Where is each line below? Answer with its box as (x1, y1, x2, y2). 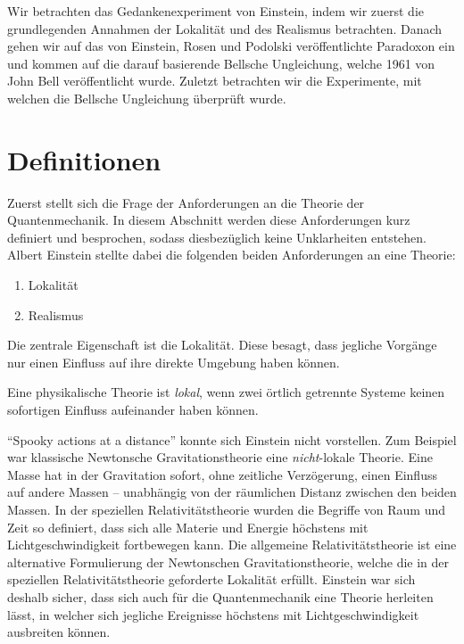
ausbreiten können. (7, 623, 111, 641)
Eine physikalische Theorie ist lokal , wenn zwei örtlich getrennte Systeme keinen (7, 383, 445, 401)
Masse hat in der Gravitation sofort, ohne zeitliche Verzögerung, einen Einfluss (7, 465, 437, 483)
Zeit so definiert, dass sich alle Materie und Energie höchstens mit (7, 517, 369, 536)
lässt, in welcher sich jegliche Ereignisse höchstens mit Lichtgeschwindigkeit (7, 605, 419, 623)
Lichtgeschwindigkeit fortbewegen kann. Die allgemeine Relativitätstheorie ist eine (7, 535, 457, 554)
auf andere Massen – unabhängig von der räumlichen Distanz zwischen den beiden (7, 483, 457, 501)
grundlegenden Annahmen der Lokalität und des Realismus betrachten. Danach (7, 19, 443, 37)
